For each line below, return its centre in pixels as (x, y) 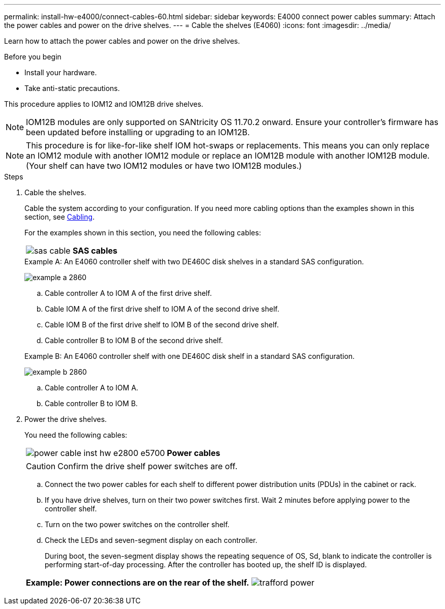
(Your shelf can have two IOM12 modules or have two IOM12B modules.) (164, 166)
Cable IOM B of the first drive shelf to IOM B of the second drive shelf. (162, 325)
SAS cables (95, 251)
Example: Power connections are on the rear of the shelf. (138, 583)
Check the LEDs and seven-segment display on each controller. (151, 540)
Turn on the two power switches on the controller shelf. (137, 524)
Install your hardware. (61, 72)
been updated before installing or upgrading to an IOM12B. (138, 132)
